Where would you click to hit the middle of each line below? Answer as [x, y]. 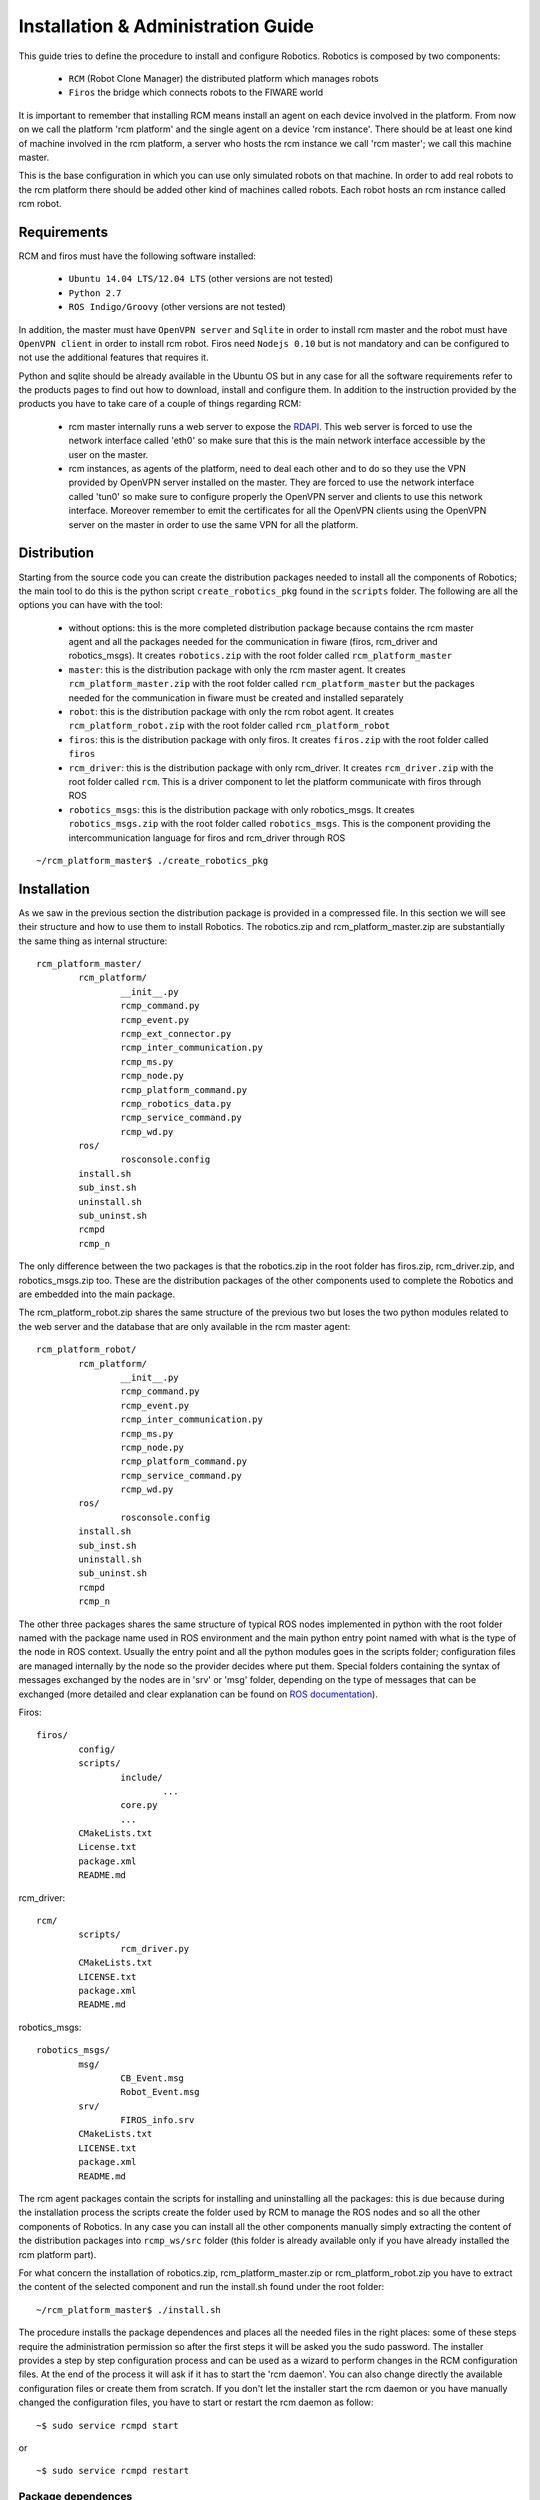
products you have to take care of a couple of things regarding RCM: [160, 404]
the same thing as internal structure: [93, 941]
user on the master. [108, 454]
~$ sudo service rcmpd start [107, 2425]
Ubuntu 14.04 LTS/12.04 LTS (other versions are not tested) [201, 279]
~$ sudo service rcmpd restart [113, 2471]
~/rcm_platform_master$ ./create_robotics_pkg [152, 860]
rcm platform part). [57, 2254]
